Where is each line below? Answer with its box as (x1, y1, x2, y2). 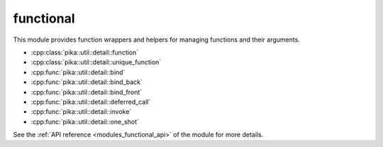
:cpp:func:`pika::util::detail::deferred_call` (30, 98, 151, 106)
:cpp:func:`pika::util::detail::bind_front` (30, 88, 143, 96)
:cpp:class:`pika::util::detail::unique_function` (30, 58, 162, 66)
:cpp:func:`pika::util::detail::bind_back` (30, 78, 143, 86)
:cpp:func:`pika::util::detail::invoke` (30, 107, 132, 116)
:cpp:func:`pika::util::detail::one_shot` (30, 117, 140, 126)
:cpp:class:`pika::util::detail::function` (30, 48, 139, 57)
